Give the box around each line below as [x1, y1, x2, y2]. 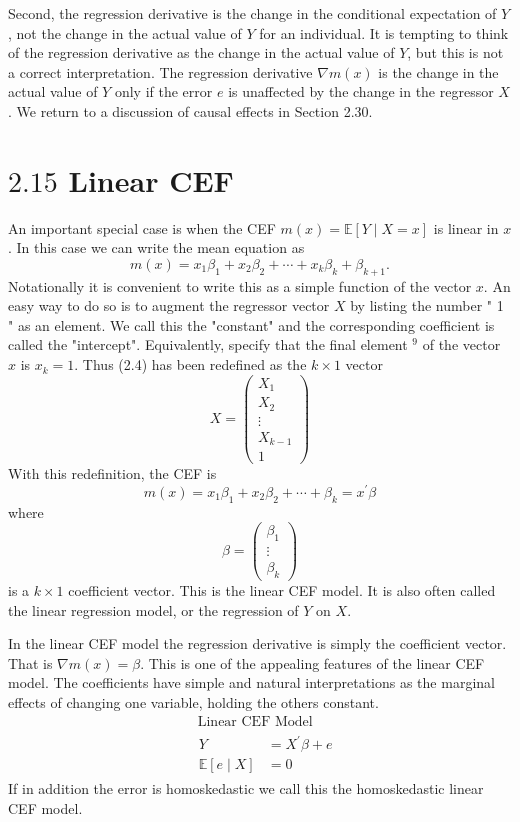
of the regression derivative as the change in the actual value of [8, 42, 395, 63]
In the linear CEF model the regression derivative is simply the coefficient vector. [8, 633, 507, 654]
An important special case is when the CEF [8, 217, 276, 238]
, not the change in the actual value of [8, 22, 242, 43]
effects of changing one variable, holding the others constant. [8, 692, 379, 713]
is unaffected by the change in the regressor [228, 81, 494, 102]
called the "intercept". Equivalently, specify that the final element [8, 334, 408, 355]
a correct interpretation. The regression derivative [8, 61, 313, 82]
